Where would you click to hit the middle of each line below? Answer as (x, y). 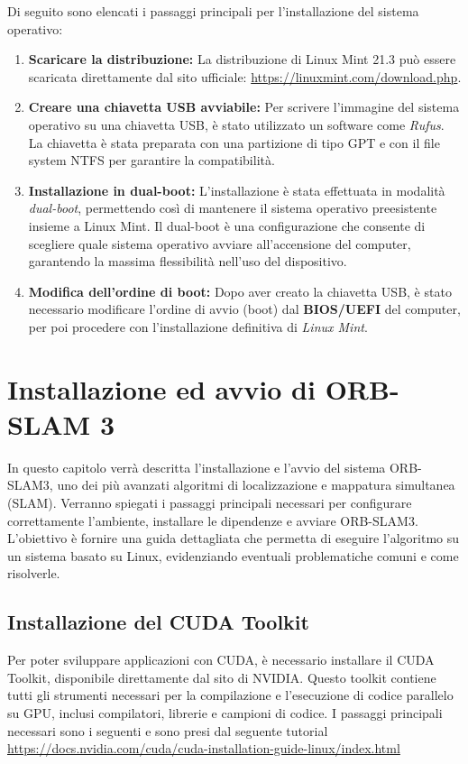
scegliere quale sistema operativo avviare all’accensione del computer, (220, 243)
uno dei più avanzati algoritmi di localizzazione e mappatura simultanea (256, 485)
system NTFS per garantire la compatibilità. (151, 160)
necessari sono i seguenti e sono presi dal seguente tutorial (168, 730)
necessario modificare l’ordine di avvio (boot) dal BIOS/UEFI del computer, (244, 309)
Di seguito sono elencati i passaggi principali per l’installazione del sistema (213, 11)
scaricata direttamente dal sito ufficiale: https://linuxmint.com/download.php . (245, 76)
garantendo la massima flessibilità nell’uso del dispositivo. (188, 261)
